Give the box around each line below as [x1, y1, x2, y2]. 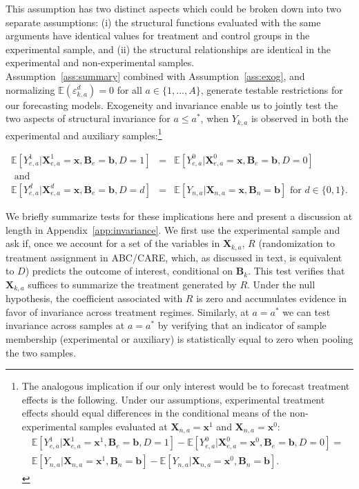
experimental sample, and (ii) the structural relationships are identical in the [6, 41, 331, 56]
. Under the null [247, 277, 316, 291]
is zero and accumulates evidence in [196, 291, 347, 306]
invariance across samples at [6, 318, 125, 332]
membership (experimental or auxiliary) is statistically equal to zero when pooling [6, 332, 353, 346]
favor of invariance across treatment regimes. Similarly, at [6, 304, 249, 319]
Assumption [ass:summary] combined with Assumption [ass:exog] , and [6, 68, 305, 83]
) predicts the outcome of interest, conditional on [25, 263, 233, 278]
